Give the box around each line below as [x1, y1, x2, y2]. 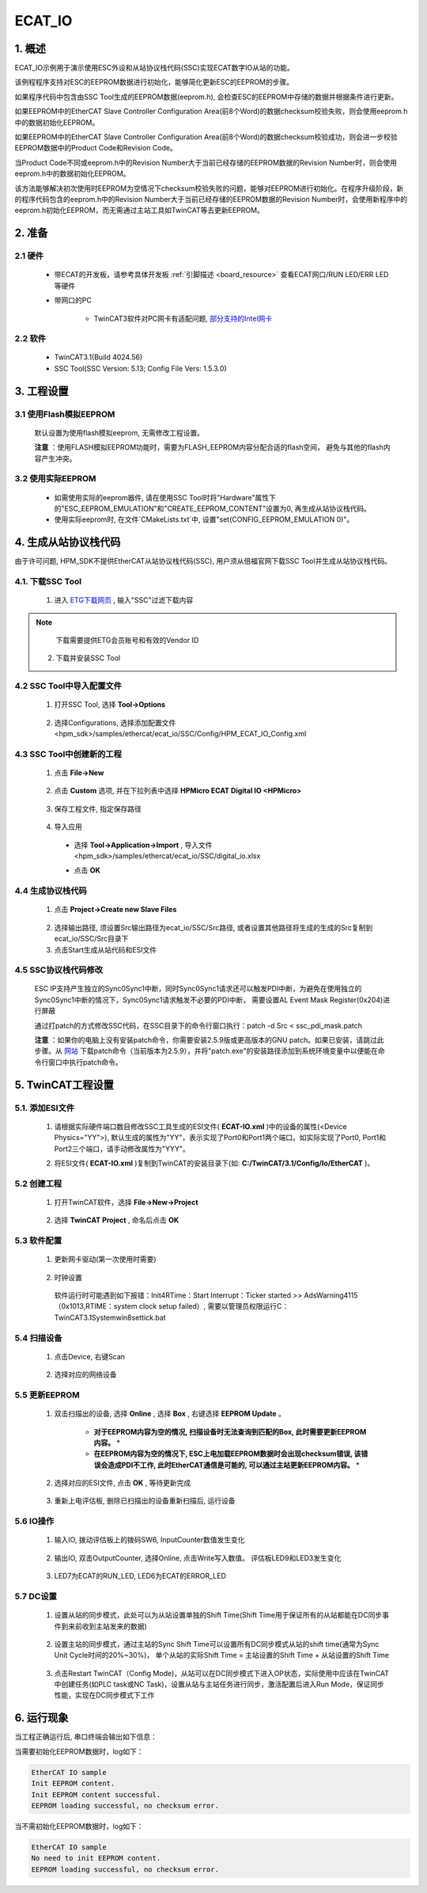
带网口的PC [54, 295, 93, 305]
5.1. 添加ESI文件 [14, 1102, 75, 1113]
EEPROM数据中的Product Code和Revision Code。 [14, 143, 177, 153]
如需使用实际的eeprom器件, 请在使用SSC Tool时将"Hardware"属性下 [54, 492, 277, 502]
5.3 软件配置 [14, 1235, 62, 1246]
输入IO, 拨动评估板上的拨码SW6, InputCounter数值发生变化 [54, 1535, 245, 1545]
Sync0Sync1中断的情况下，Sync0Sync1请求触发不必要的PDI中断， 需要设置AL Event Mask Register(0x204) [34, 994, 384, 1005]
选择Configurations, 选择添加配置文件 [54, 717, 176, 728]
